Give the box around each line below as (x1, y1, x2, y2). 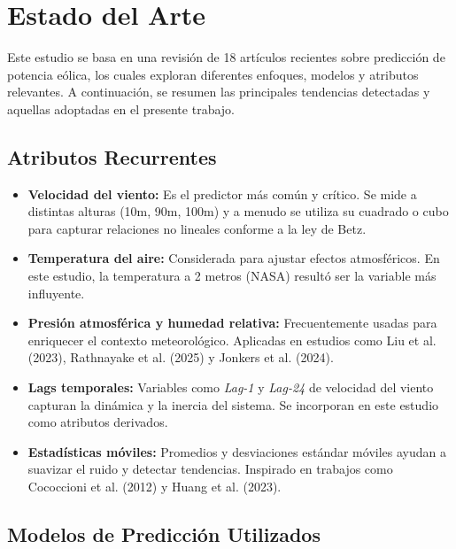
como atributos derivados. (27, 413, 168, 431)
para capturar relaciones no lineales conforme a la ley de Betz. (27, 219, 367, 237)
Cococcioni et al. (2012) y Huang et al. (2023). (27, 477, 282, 496)
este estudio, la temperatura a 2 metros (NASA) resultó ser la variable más (27, 267, 437, 285)
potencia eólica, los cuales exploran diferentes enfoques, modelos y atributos (7, 65, 419, 83)
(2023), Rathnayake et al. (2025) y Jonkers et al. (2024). (27, 348, 334, 367)
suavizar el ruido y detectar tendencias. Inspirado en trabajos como (27, 460, 393, 478)
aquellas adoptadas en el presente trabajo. (7, 99, 235, 118)
